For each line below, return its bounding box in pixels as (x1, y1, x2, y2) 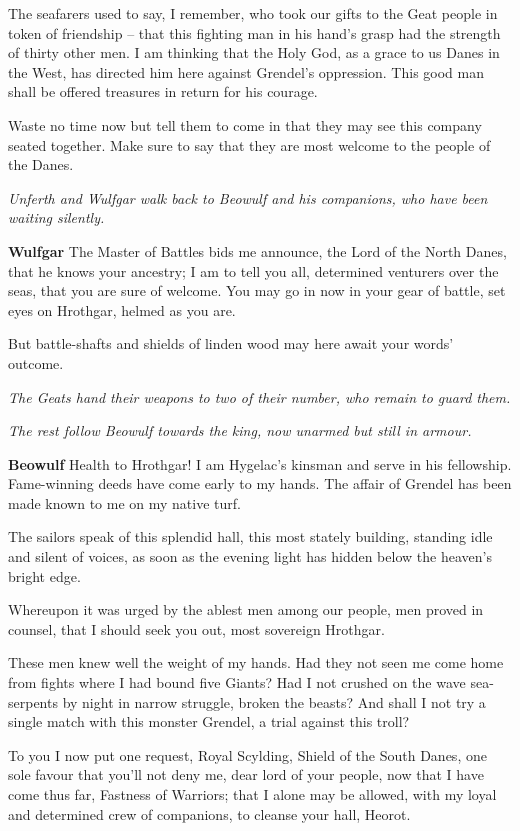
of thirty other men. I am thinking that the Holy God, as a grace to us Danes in (8, 42, 500, 63)
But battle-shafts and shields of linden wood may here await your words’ (8, 333, 454, 354)
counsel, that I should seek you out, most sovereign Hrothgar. (8, 618, 385, 639)
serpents (8, 691, 58, 712)
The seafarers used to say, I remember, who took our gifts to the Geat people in (8, 3, 498, 23)
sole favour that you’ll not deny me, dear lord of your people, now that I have (8, 764, 484, 785)
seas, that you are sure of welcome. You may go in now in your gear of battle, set (8, 280, 506, 301)
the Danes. (8, 154, 74, 175)
